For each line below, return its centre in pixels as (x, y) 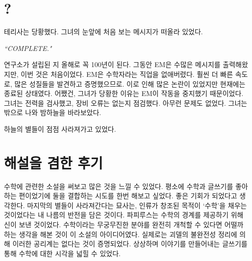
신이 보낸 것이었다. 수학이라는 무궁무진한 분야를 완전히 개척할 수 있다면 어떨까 (124, 224)
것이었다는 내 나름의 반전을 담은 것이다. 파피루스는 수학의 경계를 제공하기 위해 (124, 215)
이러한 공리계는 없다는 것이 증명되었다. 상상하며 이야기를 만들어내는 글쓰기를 (130, 244)
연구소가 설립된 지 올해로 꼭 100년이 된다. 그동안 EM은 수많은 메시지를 (112, 64)
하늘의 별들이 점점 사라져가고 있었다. (60, 129)
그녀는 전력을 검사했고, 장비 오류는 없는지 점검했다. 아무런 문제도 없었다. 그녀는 (126, 103)
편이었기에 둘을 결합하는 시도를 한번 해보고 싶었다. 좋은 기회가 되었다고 (128, 196)
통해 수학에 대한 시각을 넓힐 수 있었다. (62, 253)
